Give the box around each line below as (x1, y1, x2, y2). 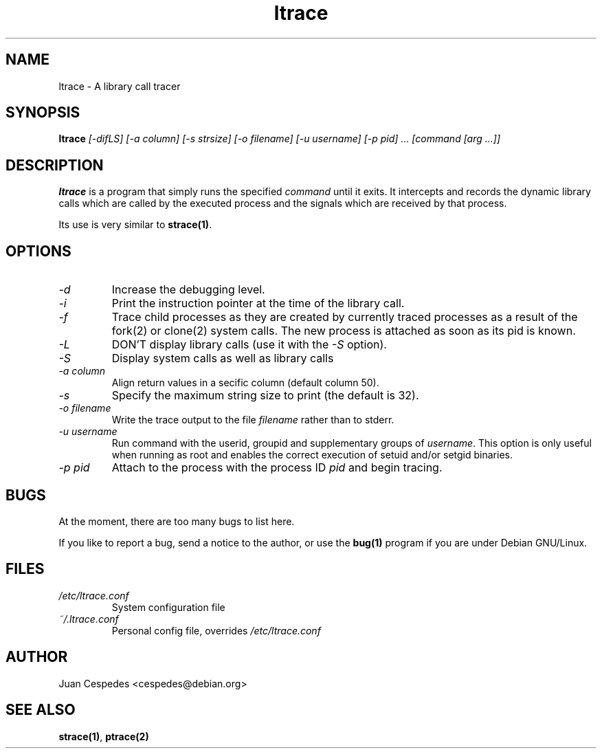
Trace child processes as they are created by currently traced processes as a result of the (111, 310, 578, 324)
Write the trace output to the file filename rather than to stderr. (111, 414, 394, 426)
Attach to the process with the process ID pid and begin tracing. (111, 461, 443, 475)
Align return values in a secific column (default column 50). (111, 377, 379, 389)
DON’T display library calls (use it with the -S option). (111, 337, 387, 352)
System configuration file (111, 601, 225, 613)
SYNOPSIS (5, 104, 80, 122)
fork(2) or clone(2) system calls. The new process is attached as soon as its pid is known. (111, 324, 576, 338)
